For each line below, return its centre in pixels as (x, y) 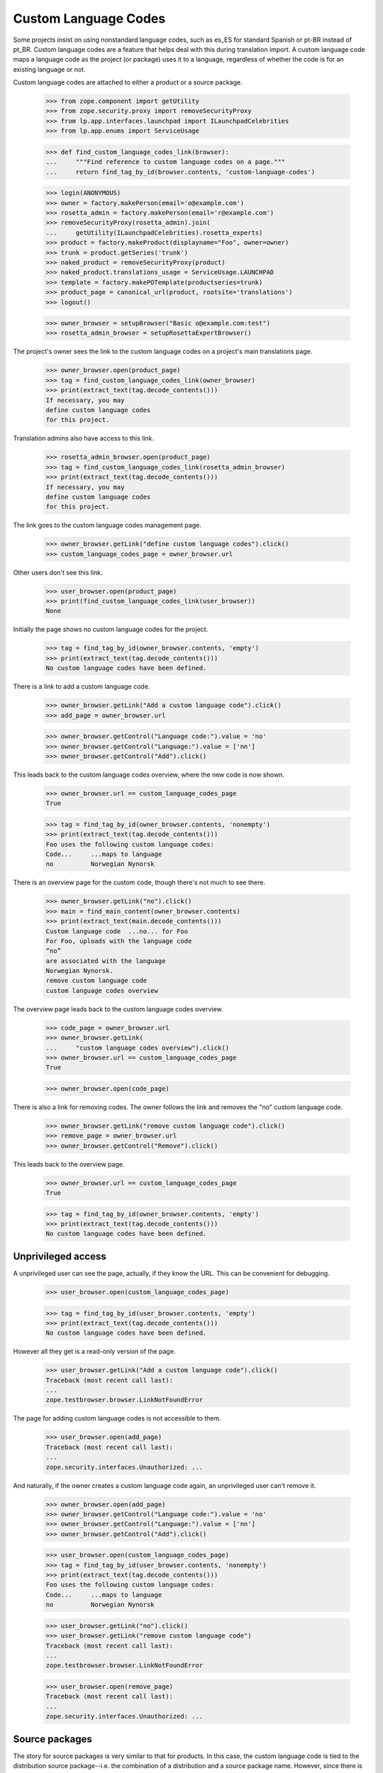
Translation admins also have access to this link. (84, 438)
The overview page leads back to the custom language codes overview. (118, 1009)
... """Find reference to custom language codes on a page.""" (166, 162)
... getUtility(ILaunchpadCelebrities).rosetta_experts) (154, 233)
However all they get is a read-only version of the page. (94, 1352)
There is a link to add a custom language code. (82, 687)
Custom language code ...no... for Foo (117, 931)
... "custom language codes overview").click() (138, 1047)
